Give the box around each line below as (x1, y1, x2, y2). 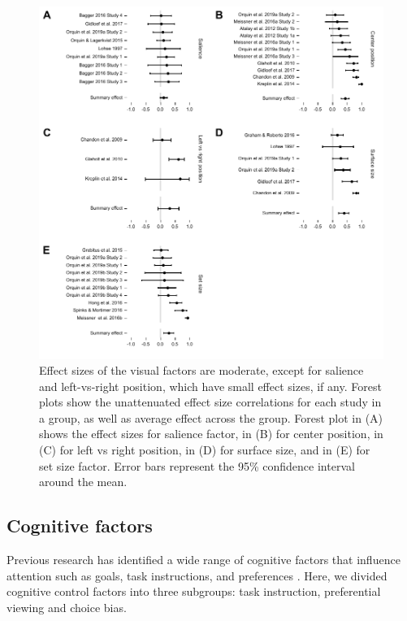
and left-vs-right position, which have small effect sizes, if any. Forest (39, 377, 382, 394)
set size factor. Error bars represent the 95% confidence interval (39, 457, 355, 474)
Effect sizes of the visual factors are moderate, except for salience (39, 362, 364, 379)
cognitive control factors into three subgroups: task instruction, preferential (6, 583, 381, 600)
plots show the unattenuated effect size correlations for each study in (39, 393, 382, 410)
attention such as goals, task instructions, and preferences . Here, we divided (6, 567, 388, 584)
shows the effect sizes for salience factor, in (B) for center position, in (39, 425, 383, 442)
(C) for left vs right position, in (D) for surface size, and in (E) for (39, 441, 370, 458)
